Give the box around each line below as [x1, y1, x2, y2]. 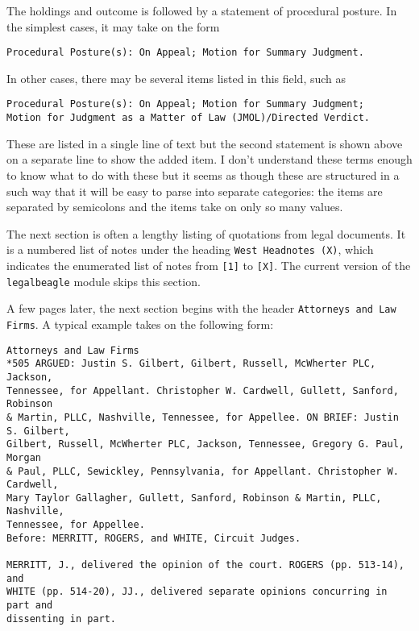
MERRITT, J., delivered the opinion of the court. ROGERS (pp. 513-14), [6, 559, 404, 571]
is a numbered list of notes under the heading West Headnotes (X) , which [6, 241, 374, 258]
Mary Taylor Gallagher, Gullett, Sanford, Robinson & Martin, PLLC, [6, 492, 382, 504]
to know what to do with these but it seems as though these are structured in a [6, 166, 400, 183]
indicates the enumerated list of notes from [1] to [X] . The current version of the [6, 256, 411, 273]
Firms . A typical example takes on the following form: [6, 315, 274, 332]
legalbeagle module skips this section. [6, 272, 201, 289]
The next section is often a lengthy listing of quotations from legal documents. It [6, 225, 406, 242]
